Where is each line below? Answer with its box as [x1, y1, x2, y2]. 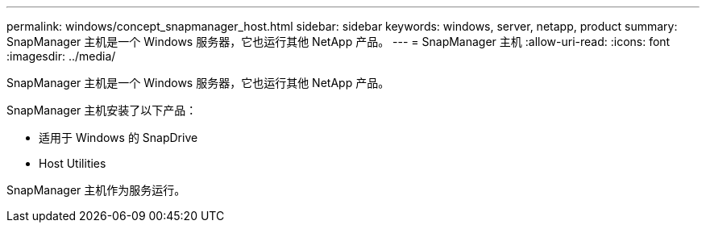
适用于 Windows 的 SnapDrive [39, 131, 198, 144]
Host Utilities [39, 156, 106, 170]
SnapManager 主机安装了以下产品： [6, 103, 197, 117]
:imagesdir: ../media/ [6, 49, 116, 63]
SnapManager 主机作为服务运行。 [6, 183, 186, 197]
